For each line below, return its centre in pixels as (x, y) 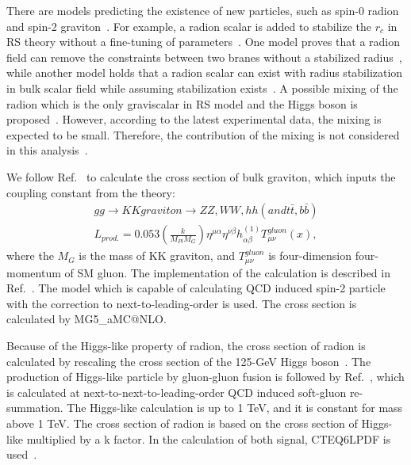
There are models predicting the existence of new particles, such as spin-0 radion (203, 10)
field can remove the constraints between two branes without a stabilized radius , (204, 57)
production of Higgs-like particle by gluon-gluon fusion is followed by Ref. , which (205, 377)
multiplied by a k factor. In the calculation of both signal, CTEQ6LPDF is (209, 438)
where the (30, 255)
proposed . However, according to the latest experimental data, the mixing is (194, 119)
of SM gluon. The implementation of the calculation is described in (227, 272)
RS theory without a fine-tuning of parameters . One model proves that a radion (204, 42)
